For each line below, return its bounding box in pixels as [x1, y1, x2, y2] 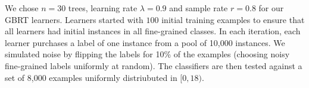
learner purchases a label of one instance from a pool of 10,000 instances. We [5, 36, 285, 48]
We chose [5, 2, 39, 14]
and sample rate [169, 2, 228, 14]
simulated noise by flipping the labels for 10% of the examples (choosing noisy [5, 48, 290, 60]
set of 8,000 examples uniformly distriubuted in [5, 71, 177, 83]
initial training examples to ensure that [161, 13, 305, 25]
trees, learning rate [68, 2, 138, 14]
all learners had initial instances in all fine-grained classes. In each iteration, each [5, 25, 301, 37]
